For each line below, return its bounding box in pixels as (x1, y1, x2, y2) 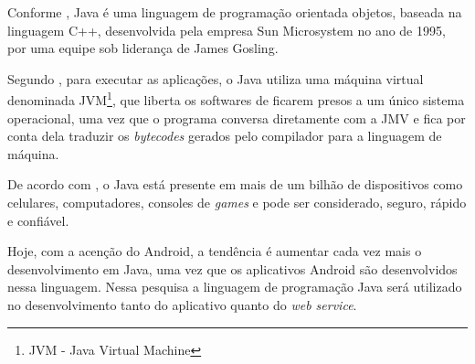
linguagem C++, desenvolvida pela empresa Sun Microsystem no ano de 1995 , (7, 20, 446, 39)
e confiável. (7, 210, 69, 230)
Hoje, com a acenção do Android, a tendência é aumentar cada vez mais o (7, 241, 422, 261)
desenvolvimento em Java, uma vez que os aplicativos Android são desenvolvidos (7, 259, 458, 278)
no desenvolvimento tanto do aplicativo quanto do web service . (7, 294, 357, 314)
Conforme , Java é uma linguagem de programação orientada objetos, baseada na (7, 3, 462, 21)
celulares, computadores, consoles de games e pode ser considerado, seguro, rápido (7, 193, 467, 211)
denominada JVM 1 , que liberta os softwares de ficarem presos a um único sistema (7, 88, 465, 110)
